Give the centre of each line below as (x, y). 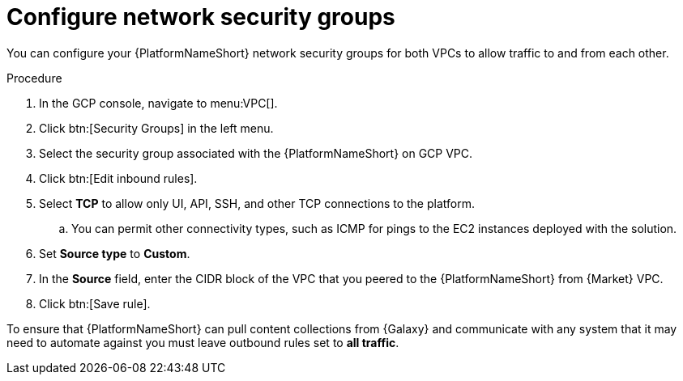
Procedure (34, 78)
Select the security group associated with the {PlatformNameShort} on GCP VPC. (256, 153)
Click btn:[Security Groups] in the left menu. (156, 128)
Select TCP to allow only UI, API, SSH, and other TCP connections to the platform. (257, 203)
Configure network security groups (201, 17)
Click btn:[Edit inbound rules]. (118, 178)
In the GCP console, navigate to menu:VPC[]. (158, 103)
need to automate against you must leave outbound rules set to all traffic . (203, 342)
